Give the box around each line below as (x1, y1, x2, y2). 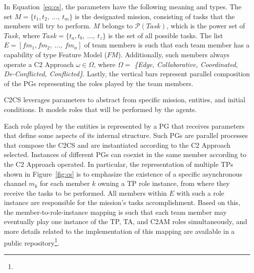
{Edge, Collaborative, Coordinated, (134, 59, 238, 69)
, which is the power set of (166, 21, 245, 31)
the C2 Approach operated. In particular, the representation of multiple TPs (4, 159, 233, 169)
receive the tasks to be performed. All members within (4, 187, 167, 198)
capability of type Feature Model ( (4, 49, 107, 59)
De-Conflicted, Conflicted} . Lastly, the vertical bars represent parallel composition (4, 68, 250, 79)
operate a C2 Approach (4, 59, 74, 69)
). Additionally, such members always (118, 49, 230, 59)
